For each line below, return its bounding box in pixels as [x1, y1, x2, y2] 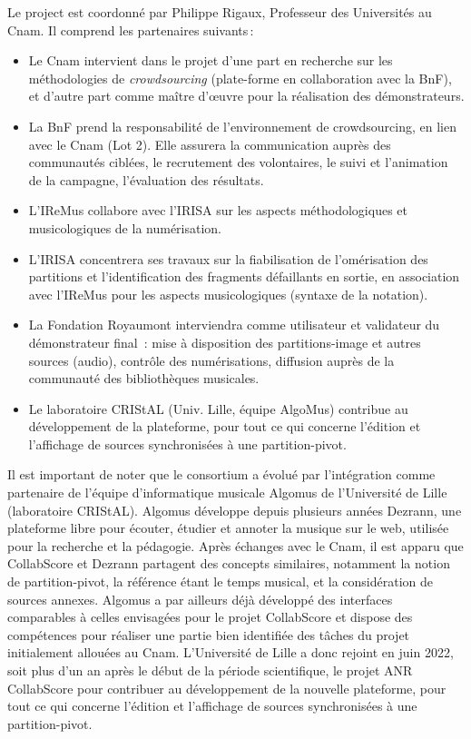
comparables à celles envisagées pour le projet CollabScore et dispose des [7, 607, 413, 626]
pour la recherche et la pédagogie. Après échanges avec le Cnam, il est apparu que [7, 536, 464, 555]
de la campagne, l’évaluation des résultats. [28, 170, 264, 189]
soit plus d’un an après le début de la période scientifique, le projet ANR [7, 661, 413, 679]
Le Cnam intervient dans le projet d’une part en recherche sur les [28, 51, 393, 70]
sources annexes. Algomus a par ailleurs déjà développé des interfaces [7, 589, 393, 608]
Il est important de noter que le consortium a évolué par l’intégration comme [7, 465, 436, 484]
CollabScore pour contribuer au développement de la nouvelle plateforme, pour [7, 678, 446, 697]
